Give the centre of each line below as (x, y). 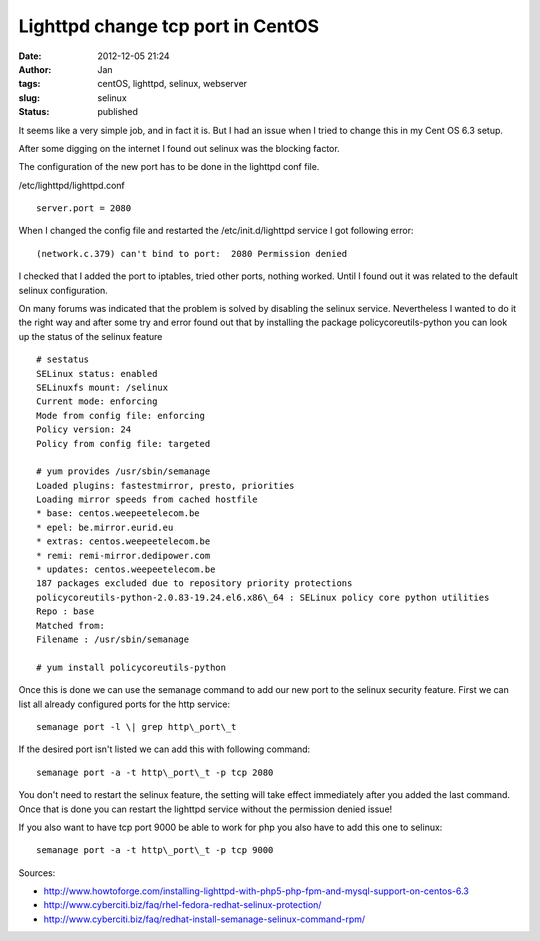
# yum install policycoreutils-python (131, 667)
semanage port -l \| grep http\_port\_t (136, 726)
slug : (29, 97)
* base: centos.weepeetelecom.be (118, 513)
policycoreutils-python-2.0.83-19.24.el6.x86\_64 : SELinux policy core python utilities (263, 597)
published (118, 112)
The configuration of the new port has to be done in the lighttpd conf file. (169, 167)
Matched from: (70, 625)
